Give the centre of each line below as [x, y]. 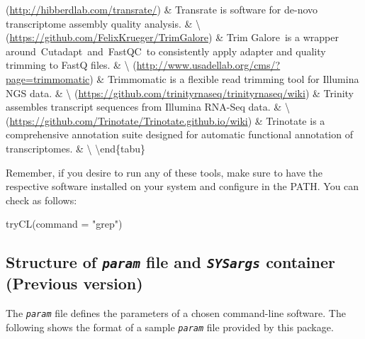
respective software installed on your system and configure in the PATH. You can [182, 186]
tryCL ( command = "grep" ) [64, 224]
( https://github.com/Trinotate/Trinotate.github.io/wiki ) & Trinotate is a [165, 120]
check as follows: [41, 200]
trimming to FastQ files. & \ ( [71, 65]
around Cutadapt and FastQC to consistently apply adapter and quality [166, 51]
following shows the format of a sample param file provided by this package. [170, 327]
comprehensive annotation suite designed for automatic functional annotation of [179, 134]
